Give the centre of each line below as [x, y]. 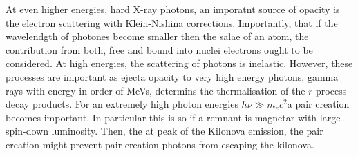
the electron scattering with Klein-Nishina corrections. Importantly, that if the [172, 22]
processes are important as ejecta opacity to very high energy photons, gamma [172, 76]
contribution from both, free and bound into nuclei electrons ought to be [159, 49]
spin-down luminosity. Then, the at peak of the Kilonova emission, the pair [164, 131]
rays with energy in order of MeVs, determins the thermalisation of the [156, 90]
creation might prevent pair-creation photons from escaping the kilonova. [160, 144]
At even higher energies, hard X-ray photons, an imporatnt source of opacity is [173, 9]
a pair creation [318, 104]
